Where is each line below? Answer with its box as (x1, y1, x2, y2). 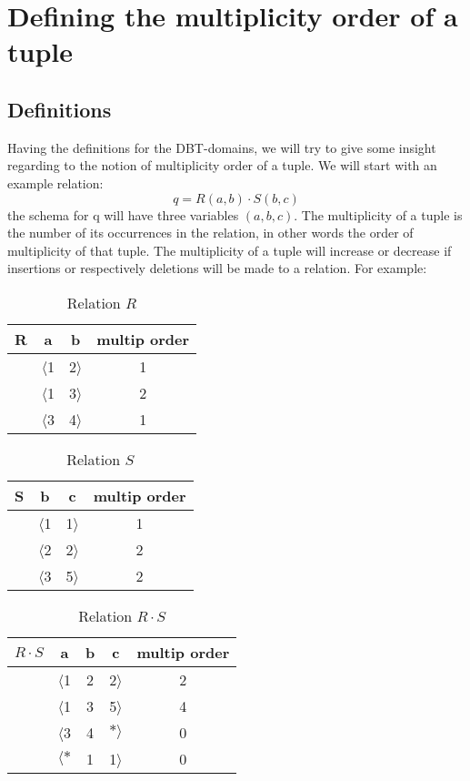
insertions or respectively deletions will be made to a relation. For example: (7, 259, 427, 278)
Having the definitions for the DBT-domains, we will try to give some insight (7, 137, 436, 157)
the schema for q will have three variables (7, 205, 239, 224)
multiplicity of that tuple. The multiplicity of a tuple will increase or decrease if (7, 240, 452, 259)
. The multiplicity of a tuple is (294, 205, 463, 224)
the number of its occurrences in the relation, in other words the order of (7, 223, 414, 242)
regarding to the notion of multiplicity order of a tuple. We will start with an (7, 156, 437, 175)
